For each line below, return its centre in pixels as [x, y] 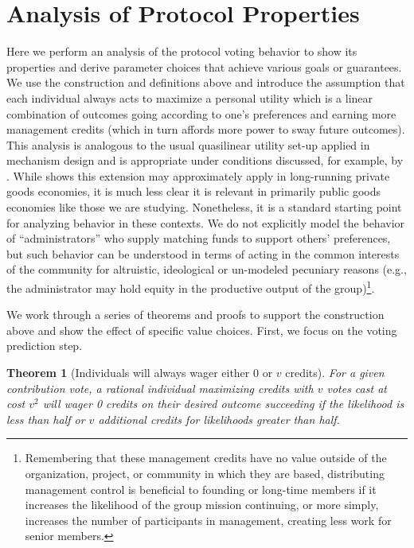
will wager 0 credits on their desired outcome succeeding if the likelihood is [223, 404]
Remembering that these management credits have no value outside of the [206, 458]
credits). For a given [335, 373]
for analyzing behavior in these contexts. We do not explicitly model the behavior [206, 222]
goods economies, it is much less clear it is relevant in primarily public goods [194, 191]
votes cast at [357, 388]
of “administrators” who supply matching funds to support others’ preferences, [199, 238]
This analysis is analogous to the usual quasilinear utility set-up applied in [188, 144]
